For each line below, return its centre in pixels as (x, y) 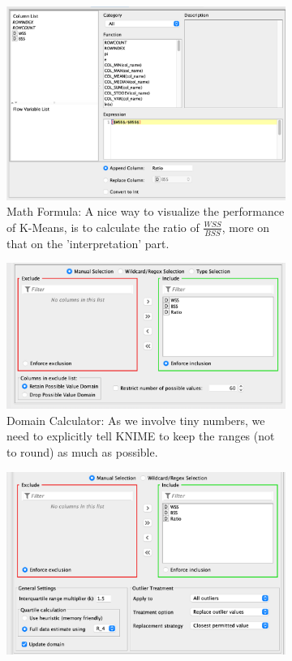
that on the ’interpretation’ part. (88, 243)
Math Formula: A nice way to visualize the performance (146, 211)
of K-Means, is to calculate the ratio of (103, 227)
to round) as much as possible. (82, 451)
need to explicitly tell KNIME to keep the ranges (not (141, 436)
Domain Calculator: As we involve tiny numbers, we (136, 420)
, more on (246, 227)
